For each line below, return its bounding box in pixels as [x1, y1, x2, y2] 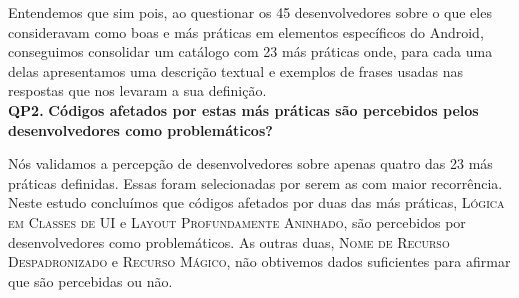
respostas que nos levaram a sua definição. [8, 80, 267, 101]
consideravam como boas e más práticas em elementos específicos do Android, [8, 21, 484, 42]
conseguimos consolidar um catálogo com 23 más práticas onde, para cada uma [8, 41, 493, 62]
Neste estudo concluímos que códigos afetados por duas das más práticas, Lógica [8, 192, 505, 213]
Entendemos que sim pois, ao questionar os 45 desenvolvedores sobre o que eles [8, 2, 492, 22]
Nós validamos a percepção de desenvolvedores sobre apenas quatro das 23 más [8, 153, 493, 174]
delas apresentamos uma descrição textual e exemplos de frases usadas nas [8, 60, 464, 81]
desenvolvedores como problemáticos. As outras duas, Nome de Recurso [8, 231, 450, 252]
